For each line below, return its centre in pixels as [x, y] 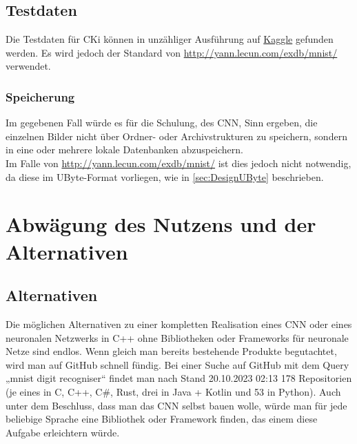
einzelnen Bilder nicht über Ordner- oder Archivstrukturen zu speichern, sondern [176, 136]
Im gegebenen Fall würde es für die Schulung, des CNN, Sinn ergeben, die [162, 123]
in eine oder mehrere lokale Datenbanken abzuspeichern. [124, 149]
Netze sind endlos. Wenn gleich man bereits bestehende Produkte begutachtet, [171, 351]
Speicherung [40, 96]
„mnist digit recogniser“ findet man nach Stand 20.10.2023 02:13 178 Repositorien [179, 378]
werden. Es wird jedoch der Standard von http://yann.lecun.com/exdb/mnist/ [172, 52]
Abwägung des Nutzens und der [161, 224]
